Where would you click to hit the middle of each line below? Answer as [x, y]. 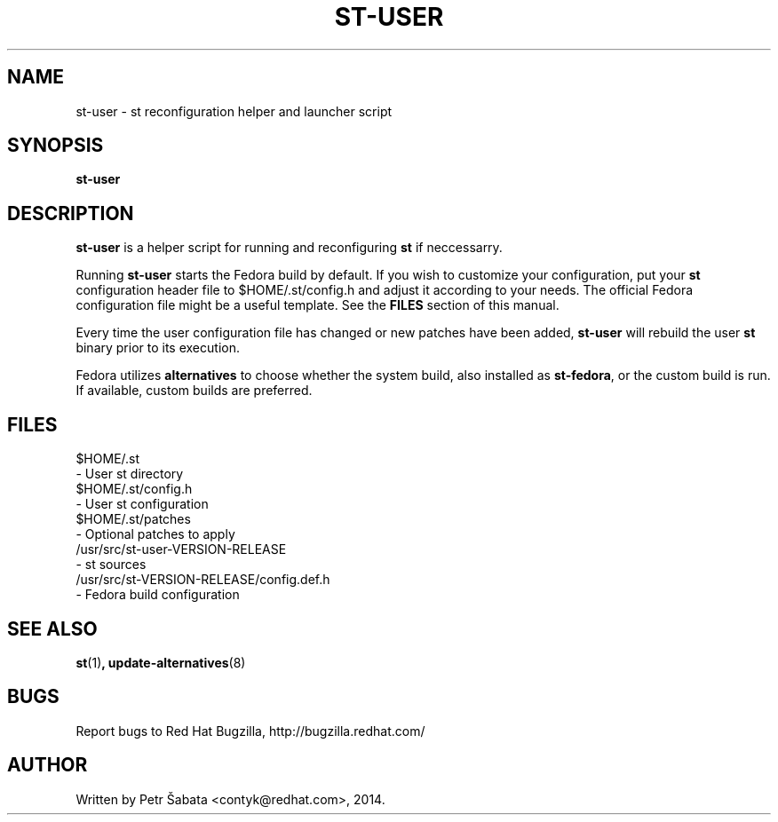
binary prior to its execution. [158, 348]
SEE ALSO [52, 628]
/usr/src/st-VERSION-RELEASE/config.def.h [203, 580]
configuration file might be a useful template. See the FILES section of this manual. [318, 305]
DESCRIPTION [71, 213]
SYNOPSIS [56, 146]
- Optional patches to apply [155, 534]
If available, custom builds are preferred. [194, 391]
